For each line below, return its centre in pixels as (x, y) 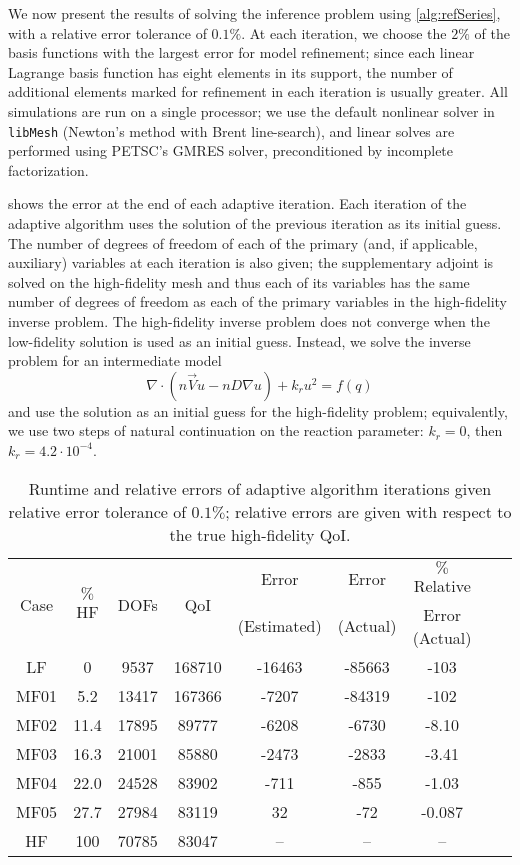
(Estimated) (279, 626)
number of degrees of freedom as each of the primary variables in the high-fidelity (258, 301)
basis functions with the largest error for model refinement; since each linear (241, 52)
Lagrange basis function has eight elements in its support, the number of (230, 71)
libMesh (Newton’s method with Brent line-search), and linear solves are (231, 130)
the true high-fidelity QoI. (260, 534)
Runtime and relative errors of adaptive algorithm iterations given (260, 488)
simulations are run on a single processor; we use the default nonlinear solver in (251, 110)
